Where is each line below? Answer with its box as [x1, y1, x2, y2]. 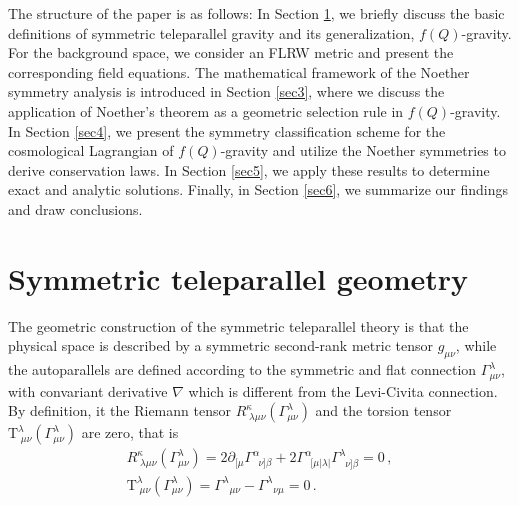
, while [455, 335, 497, 356]
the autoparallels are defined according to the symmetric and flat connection [8, 359, 477, 380]
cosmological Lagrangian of [8, 140, 174, 161]
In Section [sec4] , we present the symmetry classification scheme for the [8, 120, 446, 141]
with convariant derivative [8, 380, 168, 401]
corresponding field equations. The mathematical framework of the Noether [8, 61, 470, 82]
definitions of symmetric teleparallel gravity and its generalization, [8, 22, 415, 43]
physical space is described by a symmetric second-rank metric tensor [8, 335, 433, 356]
